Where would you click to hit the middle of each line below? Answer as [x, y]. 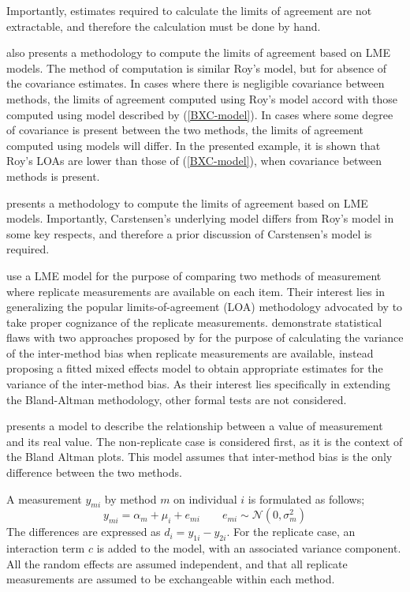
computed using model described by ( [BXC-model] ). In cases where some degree [200, 114]
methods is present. [53, 176]
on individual [205, 498]
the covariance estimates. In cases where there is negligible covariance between [196, 83]
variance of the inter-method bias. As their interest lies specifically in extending [199, 384]
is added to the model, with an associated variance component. [249, 548]
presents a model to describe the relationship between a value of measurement [195, 426]
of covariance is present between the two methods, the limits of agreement [185, 130]
